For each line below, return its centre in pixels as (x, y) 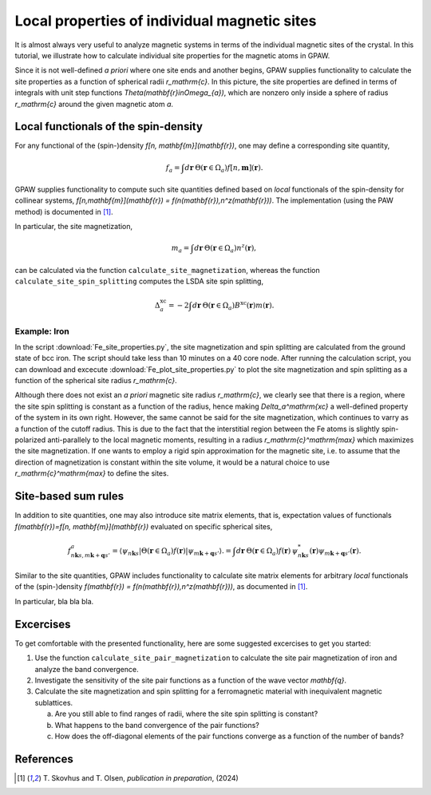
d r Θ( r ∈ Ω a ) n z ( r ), (225, 248)
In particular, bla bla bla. (54, 601)
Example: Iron (42, 331)
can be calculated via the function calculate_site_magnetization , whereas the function (167, 270)
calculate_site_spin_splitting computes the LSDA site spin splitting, (139, 281)
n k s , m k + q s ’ (91, 555)
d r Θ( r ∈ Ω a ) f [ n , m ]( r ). (224, 168)
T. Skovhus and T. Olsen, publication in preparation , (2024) (140, 777)
